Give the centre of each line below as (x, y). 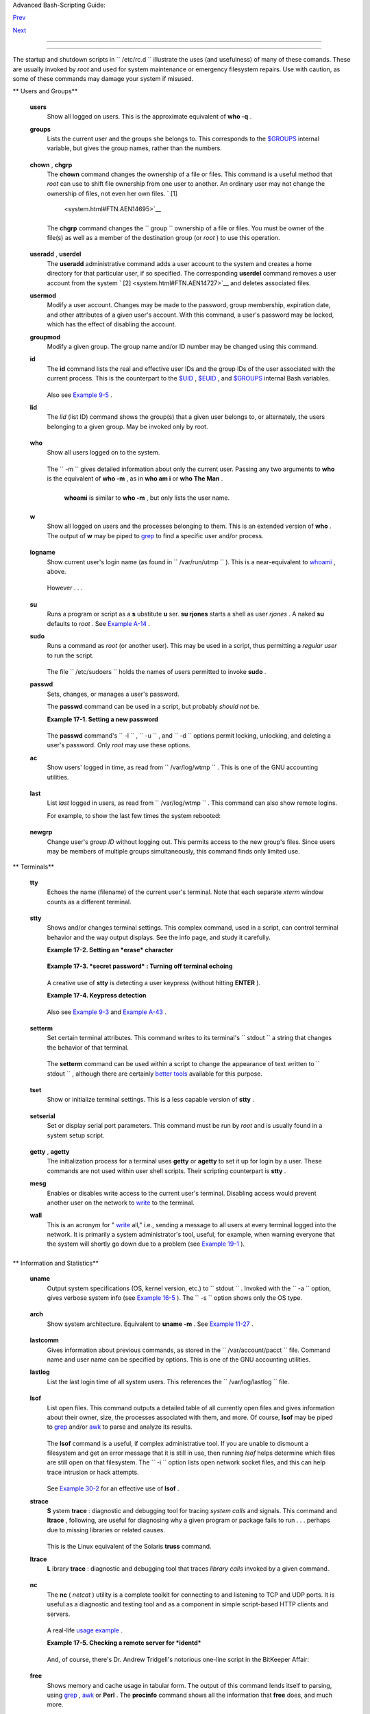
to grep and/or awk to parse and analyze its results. (120, 1427)
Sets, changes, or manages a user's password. (113, 694)
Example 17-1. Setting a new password (103, 719)
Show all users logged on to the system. (103, 452)
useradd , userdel (56, 254)
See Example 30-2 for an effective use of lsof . (113, 1488)
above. (57, 571)
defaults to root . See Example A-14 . (99, 623)
